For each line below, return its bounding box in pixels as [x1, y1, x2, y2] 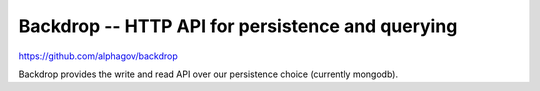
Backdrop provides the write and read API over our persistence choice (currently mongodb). [18, 68, 399, 80]
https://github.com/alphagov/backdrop [18, 50, 179, 62]
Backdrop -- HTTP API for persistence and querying [18, 15, 458, 37]
